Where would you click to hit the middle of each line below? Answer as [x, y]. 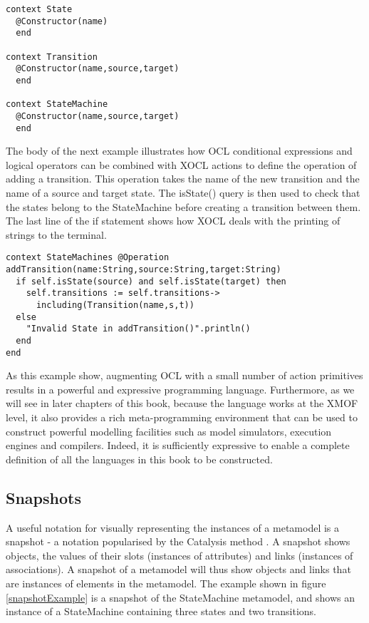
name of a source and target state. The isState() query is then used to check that [183, 192]
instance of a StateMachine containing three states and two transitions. [161, 611]
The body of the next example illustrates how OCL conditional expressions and [179, 151]
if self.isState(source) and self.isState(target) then [151, 281]
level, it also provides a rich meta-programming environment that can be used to [182, 417]
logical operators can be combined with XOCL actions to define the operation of [181, 164]
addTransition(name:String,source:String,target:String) [144, 270]
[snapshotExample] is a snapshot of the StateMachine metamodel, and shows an [180, 597]
